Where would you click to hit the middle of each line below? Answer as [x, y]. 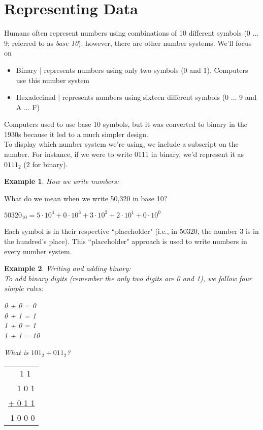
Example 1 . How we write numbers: [62, 181]
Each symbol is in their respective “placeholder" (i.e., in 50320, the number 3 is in [131, 231]
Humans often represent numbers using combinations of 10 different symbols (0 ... [131, 33]
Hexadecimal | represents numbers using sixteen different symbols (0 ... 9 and [136, 97]
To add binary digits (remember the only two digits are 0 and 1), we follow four [128, 278]
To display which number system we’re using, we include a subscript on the [121, 144]
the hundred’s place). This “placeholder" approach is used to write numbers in [126, 241]
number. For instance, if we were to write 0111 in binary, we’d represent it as [124, 154]
